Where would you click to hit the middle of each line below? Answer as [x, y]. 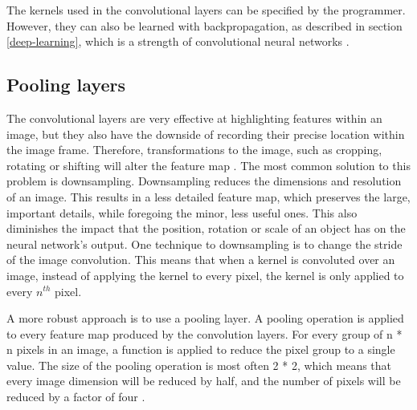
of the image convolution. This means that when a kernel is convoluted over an [201, 260]
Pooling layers [66, 85]
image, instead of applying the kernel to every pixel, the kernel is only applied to [205, 275]
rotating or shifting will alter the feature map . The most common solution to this [208, 165]
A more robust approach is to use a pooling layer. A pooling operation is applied [205, 318]
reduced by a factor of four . [76, 397]
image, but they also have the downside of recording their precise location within [206, 134]
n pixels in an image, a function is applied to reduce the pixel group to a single [201, 349]
